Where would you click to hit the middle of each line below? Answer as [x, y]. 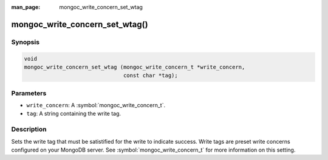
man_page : [26, 7]
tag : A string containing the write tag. [74, 114]
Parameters [29, 93]
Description [29, 129]
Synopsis [25, 42]
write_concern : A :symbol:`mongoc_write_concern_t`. [96, 105]
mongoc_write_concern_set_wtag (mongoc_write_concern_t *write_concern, [135, 67]
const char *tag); [151, 75]
